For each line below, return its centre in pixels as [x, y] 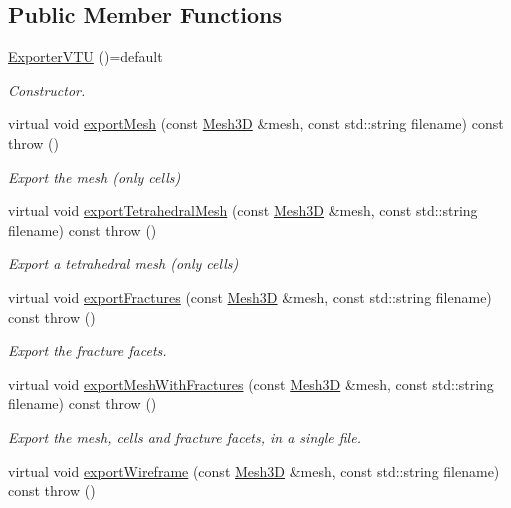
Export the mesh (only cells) [94, 176]
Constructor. [47, 89]
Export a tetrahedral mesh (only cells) [123, 263]
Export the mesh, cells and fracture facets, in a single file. [184, 436]
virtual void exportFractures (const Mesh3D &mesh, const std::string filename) [250, 296]
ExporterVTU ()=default [85, 56]
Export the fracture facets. [87, 350]
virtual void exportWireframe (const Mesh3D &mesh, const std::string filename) [254, 470]
